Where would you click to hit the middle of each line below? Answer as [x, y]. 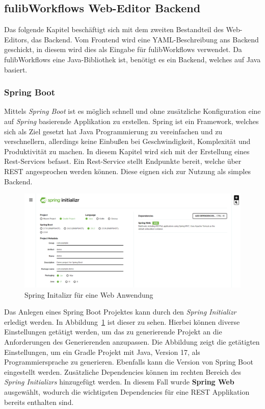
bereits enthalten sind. [39, 402]
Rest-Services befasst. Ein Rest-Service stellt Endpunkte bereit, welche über [123, 161]
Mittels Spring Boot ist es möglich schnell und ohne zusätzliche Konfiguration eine [132, 111]
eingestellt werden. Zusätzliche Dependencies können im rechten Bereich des [123, 371]
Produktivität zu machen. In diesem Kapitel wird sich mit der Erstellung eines [127, 151]
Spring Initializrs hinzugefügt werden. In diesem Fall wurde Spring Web [119, 382]
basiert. [16, 69]
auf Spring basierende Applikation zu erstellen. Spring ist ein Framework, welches [131, 121]
